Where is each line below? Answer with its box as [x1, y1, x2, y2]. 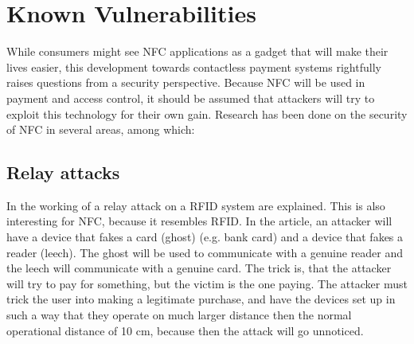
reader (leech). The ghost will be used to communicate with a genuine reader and [6, 244, 404, 260]
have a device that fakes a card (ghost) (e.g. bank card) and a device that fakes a [6, 229, 404, 245]
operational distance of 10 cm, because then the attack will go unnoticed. [6, 322, 364, 338]
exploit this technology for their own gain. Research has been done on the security [6, 105, 408, 122]
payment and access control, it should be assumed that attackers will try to [6, 89, 375, 106]
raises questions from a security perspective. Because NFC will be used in [6, 74, 365, 91]
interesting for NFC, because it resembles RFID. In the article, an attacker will [6, 213, 393, 229]
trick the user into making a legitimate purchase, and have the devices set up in [6, 291, 396, 307]
